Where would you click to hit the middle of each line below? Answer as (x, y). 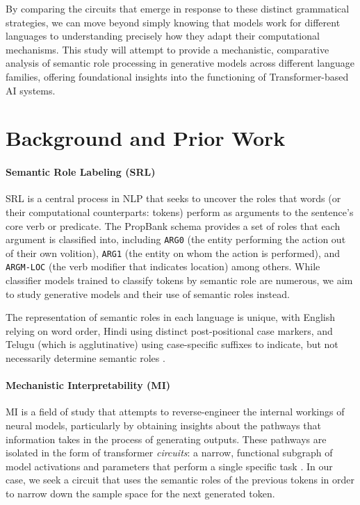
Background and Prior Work (146, 138)
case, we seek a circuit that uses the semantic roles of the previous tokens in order (180, 480)
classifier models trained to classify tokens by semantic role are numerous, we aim (179, 280)
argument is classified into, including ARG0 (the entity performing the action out (176, 239)
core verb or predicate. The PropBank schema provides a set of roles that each (173, 225)
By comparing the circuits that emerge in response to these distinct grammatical (178, 8)
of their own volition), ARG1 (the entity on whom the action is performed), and (173, 252)
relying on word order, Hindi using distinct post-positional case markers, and (169, 330)
